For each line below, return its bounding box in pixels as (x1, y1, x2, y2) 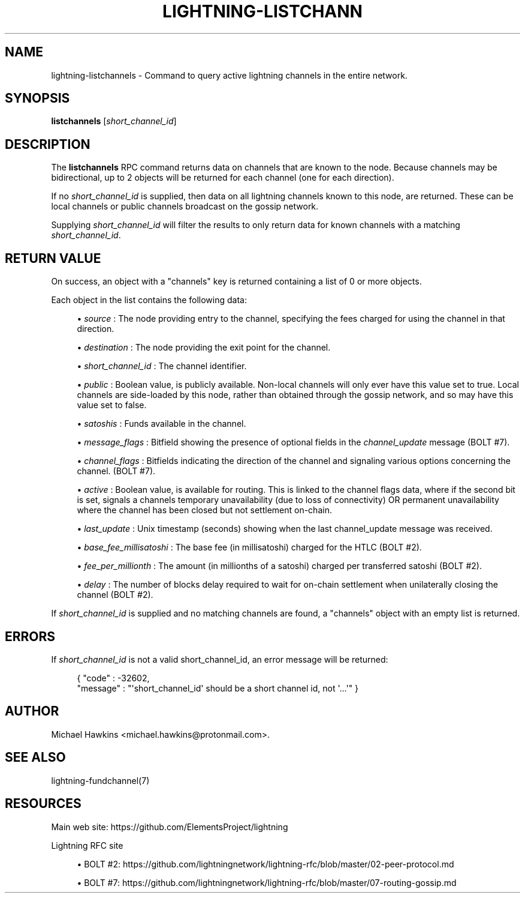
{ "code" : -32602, (77, 672, 150, 683)
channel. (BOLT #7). (77, 466, 156, 477)
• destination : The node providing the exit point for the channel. (77, 342, 331, 353)
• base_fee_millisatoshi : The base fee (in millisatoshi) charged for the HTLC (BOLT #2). (77, 542, 422, 553)
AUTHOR (5, 704, 59, 719)
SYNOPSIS (5, 91, 70, 106)
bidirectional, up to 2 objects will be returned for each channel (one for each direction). (51, 172, 394, 183)
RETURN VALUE (5, 250, 101, 266)
